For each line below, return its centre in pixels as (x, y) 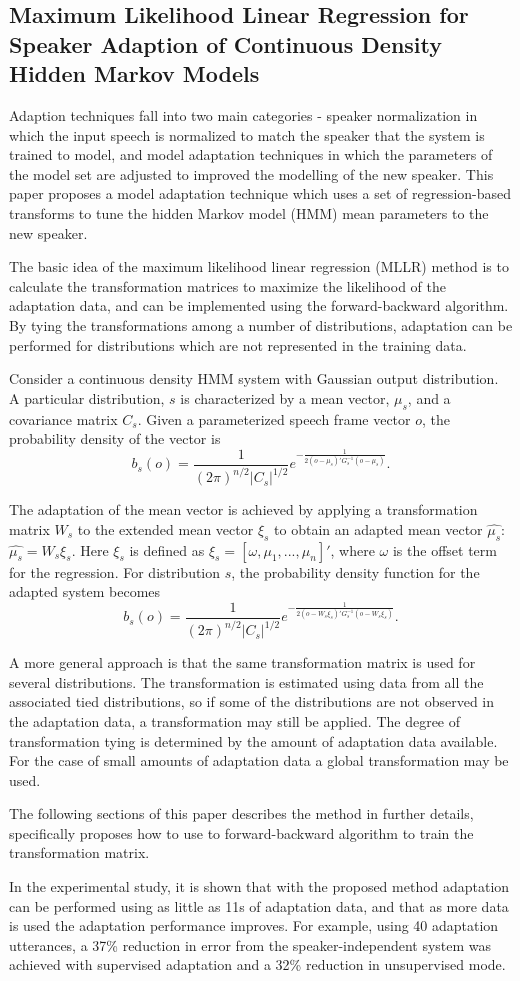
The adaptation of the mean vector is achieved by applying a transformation (243, 509)
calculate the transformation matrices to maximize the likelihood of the (227, 285)
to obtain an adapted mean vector (378, 528)
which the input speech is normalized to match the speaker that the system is (247, 134)
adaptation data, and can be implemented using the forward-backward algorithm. (259, 305)
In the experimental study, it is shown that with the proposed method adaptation (259, 886)
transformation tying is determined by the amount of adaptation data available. (253, 740)
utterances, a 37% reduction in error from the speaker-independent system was (250, 944)
